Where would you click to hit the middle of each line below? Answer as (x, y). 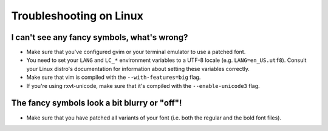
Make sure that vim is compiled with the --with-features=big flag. (114, 77)
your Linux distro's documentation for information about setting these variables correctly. (138, 69)
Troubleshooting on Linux (77, 16)
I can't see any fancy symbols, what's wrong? (100, 37)
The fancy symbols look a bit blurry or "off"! (97, 103)
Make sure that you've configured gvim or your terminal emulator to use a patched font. (136, 52)
